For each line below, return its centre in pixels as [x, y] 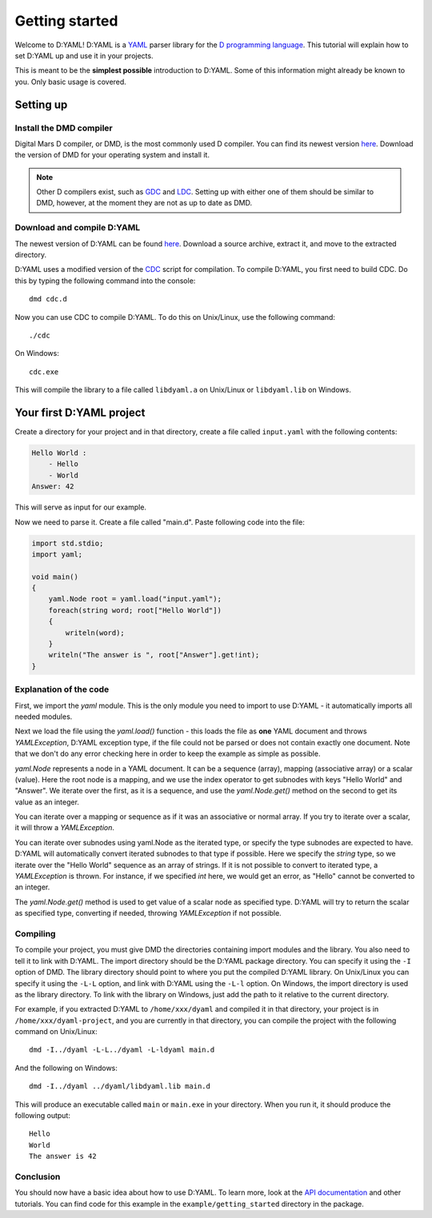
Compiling [35, 933]
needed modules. [44, 717]
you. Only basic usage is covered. [71, 82]
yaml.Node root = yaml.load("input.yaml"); [135, 599]
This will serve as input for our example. [81, 507]
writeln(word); [95, 633]
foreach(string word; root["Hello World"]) [135, 610]
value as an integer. [47, 802]
